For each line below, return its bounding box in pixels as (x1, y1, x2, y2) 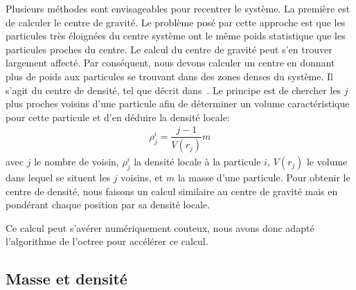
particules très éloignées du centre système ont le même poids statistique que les (6, 28, 346, 43)
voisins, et (121, 170, 163, 185)
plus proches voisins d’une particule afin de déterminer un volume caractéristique (6, 96, 350, 111)
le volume (306, 154, 348, 169)
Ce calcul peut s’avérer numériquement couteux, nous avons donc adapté (6, 220, 314, 235)
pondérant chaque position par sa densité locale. (6, 197, 211, 212)
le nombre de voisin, (34, 154, 119, 169)
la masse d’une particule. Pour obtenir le (177, 170, 350, 185)
